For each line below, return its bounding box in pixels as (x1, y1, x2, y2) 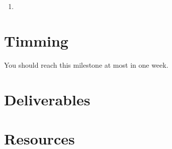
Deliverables (4, 89, 91, 109)
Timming (4, 30, 68, 51)
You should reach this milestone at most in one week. (4, 59, 168, 70)
